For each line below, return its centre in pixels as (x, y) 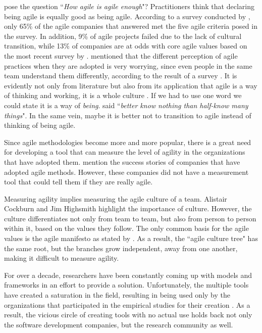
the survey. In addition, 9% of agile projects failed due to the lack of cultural (123, 36)
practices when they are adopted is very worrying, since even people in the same (128, 65)
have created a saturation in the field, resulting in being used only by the (117, 295)
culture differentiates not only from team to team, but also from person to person (130, 218)
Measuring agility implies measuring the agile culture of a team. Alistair (116, 198)
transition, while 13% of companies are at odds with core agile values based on (126, 46)
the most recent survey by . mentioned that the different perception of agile (121, 55)
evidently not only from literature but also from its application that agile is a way (131, 85)
